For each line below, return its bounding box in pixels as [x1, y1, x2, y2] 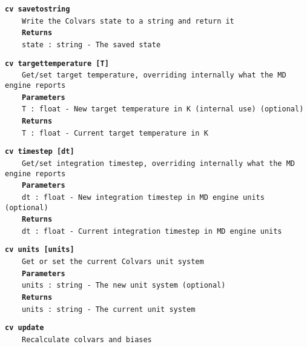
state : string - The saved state [22, 40, 161, 49]
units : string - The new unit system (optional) [22, 281, 226, 290]
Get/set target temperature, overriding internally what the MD [22, 71, 286, 80]
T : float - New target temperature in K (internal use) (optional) [22, 105, 304, 114]
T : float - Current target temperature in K [22, 128, 208, 137]
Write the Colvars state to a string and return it [22, 16, 234, 25]
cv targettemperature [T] [5, 59, 109, 68]
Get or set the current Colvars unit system [22, 257, 204, 266]
